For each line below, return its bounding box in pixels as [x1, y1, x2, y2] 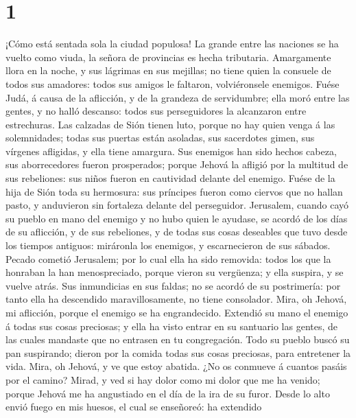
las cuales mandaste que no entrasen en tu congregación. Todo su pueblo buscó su [5, 332, 350, 347]
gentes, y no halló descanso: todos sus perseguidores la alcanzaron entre [5, 104, 307, 118]
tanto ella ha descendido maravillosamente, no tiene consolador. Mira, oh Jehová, [5, 292, 347, 306]
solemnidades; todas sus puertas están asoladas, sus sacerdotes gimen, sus [5, 130, 315, 145]
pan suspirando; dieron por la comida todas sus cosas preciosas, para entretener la [5, 345, 351, 360]
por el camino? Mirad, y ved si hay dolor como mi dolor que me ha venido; [5, 372, 320, 386]
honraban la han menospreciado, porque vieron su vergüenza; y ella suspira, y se [5, 265, 344, 279]
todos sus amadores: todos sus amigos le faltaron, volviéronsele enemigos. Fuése [5, 76, 340, 91]
